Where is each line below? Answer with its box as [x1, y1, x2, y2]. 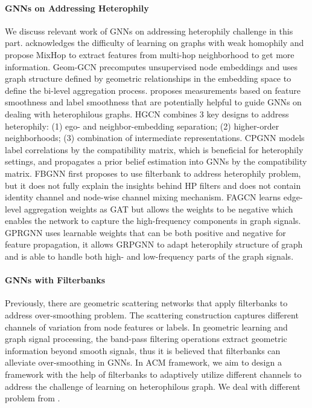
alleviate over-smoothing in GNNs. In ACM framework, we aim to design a [5, 356, 282, 369]
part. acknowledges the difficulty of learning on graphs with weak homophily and [5, 36, 304, 49]
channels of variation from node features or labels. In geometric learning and [5, 320, 288, 333]
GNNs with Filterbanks [5, 274, 106, 286]
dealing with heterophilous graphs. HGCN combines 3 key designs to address [5, 107, 289, 120]
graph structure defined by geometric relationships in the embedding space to [5, 72, 291, 85]
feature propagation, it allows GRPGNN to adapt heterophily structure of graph [5, 238, 303, 251]
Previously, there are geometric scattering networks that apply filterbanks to [5, 297, 288, 309]
